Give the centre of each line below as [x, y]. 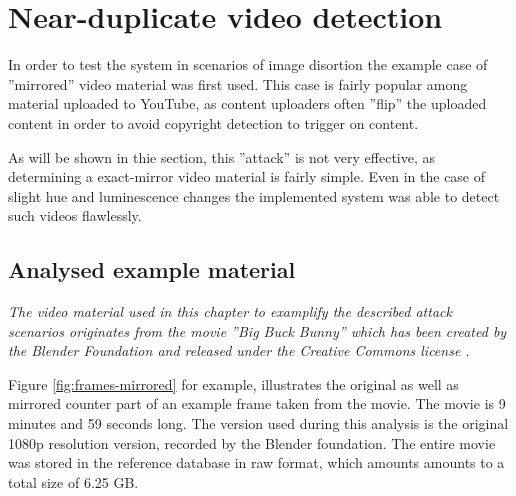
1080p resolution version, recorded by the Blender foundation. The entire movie [252, 442]
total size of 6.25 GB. [73, 481]
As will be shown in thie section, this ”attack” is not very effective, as [222, 156]
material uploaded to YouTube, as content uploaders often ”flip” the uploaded [247, 103]
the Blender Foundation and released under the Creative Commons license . [239, 350]
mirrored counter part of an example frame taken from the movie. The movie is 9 [257, 403]
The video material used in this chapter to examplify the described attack [230, 311]
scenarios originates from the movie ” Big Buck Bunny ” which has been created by [257, 330]
